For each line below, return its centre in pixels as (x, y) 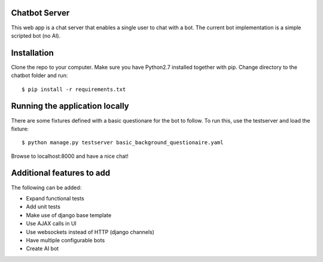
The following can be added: (46, 187)
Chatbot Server (40, 13)
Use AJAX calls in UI (51, 224)
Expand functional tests (55, 198)
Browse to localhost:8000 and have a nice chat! (70, 156)
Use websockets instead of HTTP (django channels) (90, 232)
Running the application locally (70, 106)
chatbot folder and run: (39, 75)
